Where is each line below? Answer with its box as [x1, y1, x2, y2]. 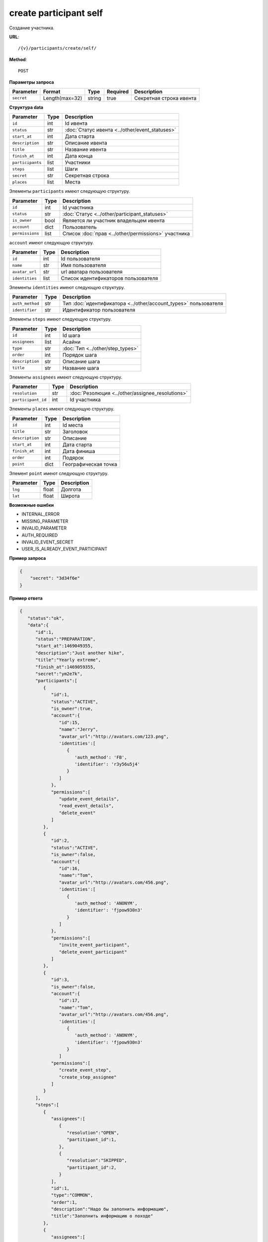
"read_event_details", [59, 803, 114, 809]
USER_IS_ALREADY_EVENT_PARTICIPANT [21, 546, 108, 552]
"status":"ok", [27, 615, 65, 621]
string [87, 94, 102, 101]
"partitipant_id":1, [67, 1137, 117, 1143]
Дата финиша [62, 448, 95, 455]
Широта [61, 492, 80, 499]
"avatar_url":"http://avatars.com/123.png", [59, 733, 169, 739]
